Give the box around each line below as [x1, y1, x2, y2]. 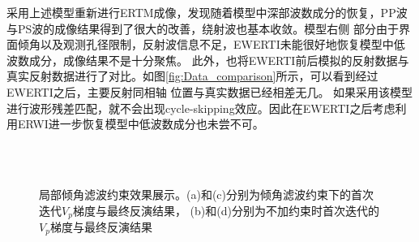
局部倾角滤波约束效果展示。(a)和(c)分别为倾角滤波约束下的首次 [39, 185, 374, 202]
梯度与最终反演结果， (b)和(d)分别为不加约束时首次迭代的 [72, 201, 379, 218]
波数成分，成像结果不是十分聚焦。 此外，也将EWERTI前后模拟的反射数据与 [6, 51, 409, 68]
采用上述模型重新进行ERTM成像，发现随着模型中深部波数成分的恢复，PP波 [6, 4, 408, 20]
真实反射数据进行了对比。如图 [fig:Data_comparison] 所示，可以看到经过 [6, 67, 378, 84]
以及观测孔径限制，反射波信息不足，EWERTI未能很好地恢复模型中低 [40, 36, 405, 53]
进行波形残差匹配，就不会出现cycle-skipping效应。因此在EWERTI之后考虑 [6, 99, 395, 116]
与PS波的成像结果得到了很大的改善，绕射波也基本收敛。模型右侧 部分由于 [6, 19, 399, 37]
